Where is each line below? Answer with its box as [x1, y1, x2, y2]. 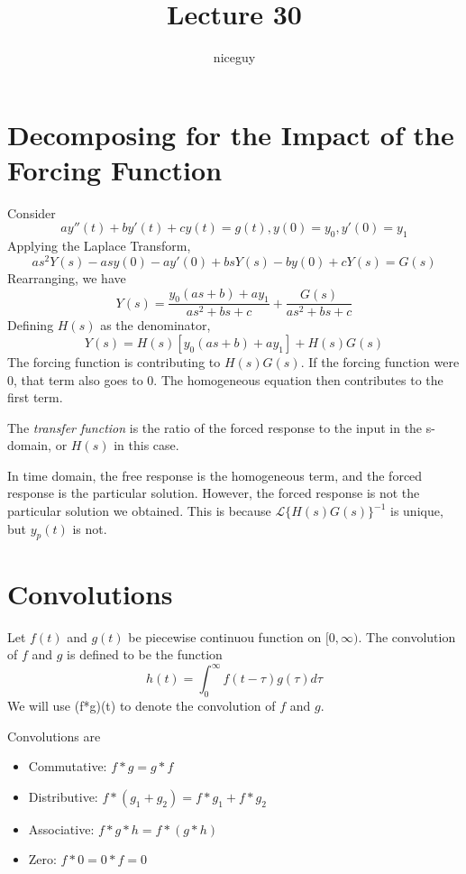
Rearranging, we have [7, 268, 126, 287]
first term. [7, 388, 63, 407]
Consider [7, 203, 56, 222]
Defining [7, 316, 54, 335]
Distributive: [28, 787, 98, 805]
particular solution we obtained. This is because [7, 501, 271, 520]
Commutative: [28, 757, 107, 776]
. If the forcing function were [300, 352, 460, 371]
